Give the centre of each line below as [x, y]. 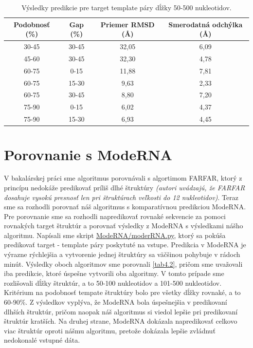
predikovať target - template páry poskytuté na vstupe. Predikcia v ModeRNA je [125, 245]
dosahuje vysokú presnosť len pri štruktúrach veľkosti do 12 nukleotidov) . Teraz [121, 197]
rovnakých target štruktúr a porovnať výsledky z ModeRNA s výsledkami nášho [124, 226]
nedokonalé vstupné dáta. [42, 340]
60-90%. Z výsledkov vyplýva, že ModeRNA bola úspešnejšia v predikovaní [116, 302]
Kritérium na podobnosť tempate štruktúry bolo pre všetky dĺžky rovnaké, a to [122, 292]
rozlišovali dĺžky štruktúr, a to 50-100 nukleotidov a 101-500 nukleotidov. [113, 283]
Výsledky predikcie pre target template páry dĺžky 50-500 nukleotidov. [126, 7]
